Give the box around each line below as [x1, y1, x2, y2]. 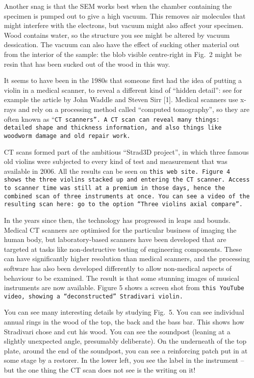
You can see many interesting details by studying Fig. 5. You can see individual [4, 307, 244, 317]
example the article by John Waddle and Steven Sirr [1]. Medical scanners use [4, 94, 238, 105]
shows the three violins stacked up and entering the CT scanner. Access [4, 176, 250, 184]
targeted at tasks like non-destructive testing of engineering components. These [4, 243, 242, 254]
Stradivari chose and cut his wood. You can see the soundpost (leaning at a [4, 326, 230, 336]
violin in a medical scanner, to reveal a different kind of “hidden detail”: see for [4, 84, 242, 95]
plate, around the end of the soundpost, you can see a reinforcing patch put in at [4, 345, 248, 355]
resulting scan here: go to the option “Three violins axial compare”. [4, 201, 243, 208]
